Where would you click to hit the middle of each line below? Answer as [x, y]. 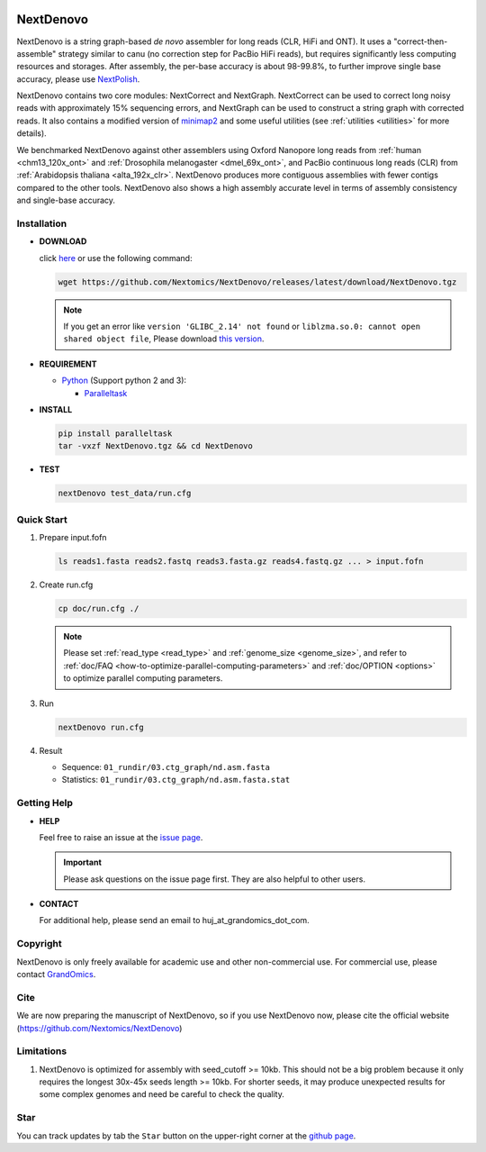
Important [83, 862]
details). [31, 133]
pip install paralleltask [115, 434]
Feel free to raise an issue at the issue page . [121, 837]
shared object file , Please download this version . [164, 339]
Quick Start [42, 520]
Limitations [42, 1051]
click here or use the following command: [116, 258]
